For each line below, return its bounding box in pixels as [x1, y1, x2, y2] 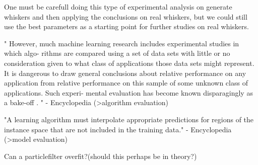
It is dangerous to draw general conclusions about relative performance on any [4, 67, 246, 78]
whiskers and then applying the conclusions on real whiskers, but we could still [4, 11, 247, 22]
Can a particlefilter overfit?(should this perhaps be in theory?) [4, 150, 197, 161]
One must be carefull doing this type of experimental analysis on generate [4, 2, 232, 12]
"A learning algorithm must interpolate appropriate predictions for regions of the [4, 114, 254, 124]
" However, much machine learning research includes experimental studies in [4, 38, 239, 48]
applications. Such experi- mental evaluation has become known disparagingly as [4, 87, 253, 98]
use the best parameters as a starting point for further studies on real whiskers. [4, 21, 249, 32]
